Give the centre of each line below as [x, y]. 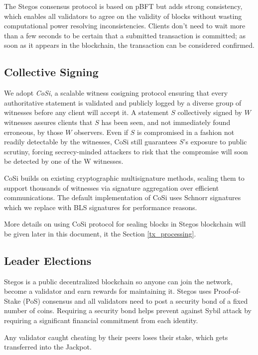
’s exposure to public [215, 142]
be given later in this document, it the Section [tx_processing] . [100, 233]
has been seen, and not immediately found [166, 122]
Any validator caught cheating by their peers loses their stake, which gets [116, 337]
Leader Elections [48, 260]
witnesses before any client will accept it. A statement [86, 112]
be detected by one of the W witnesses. [64, 161]
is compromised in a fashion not [186, 132]
